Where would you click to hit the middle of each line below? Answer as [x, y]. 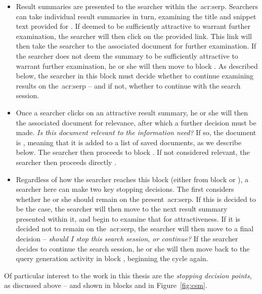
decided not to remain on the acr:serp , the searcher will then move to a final [135, 228]
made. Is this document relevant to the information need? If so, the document [136, 132]
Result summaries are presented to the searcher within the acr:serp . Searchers [137, 6]
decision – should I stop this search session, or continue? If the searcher [127, 239]
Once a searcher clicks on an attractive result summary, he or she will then [132, 112]
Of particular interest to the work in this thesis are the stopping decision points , [128, 275]
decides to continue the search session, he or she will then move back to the [133, 248]
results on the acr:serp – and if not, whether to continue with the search [128, 85]
